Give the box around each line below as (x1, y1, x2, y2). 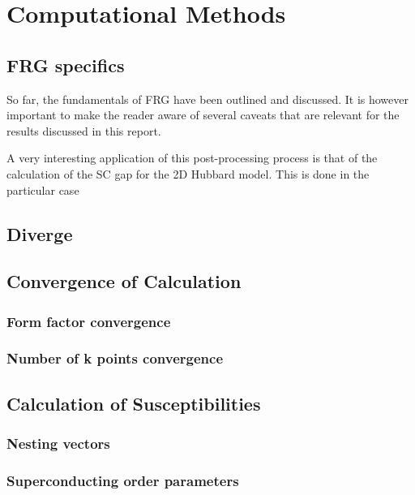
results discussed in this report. (6, 122, 161, 139)
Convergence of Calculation (6, 269, 242, 294)
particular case (6, 181, 79, 198)
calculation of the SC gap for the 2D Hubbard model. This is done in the (6, 165, 370, 182)
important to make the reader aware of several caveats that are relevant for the (6, 106, 400, 123)
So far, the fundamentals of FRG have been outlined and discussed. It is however (6, 90, 409, 107)
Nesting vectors (6, 433, 110, 454)
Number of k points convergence (6, 348, 224, 368)
